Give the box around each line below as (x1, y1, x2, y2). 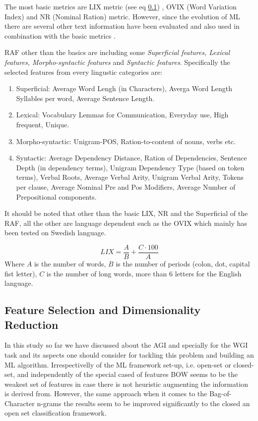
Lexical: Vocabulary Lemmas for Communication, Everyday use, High (16, 109, 229, 120)
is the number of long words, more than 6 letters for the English (46, 268, 242, 278)
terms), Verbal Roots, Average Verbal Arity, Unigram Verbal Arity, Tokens (16, 172, 244, 182)
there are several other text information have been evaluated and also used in (4, 21, 240, 31)
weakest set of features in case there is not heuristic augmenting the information (4, 378, 248, 389)
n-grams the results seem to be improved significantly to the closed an (37, 398, 250, 408)
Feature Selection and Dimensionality (4, 302, 201, 317)
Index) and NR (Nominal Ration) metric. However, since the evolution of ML (4, 11, 240, 21)
